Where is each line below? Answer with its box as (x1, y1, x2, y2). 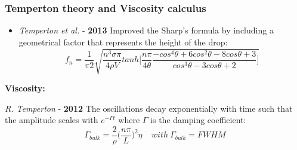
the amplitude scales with (5, 114, 98, 126)
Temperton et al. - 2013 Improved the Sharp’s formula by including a (18, 24, 274, 36)
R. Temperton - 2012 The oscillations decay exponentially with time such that (5, 102, 293, 114)
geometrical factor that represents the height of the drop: (18, 35, 228, 48)
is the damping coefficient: (150, 114, 246, 126)
